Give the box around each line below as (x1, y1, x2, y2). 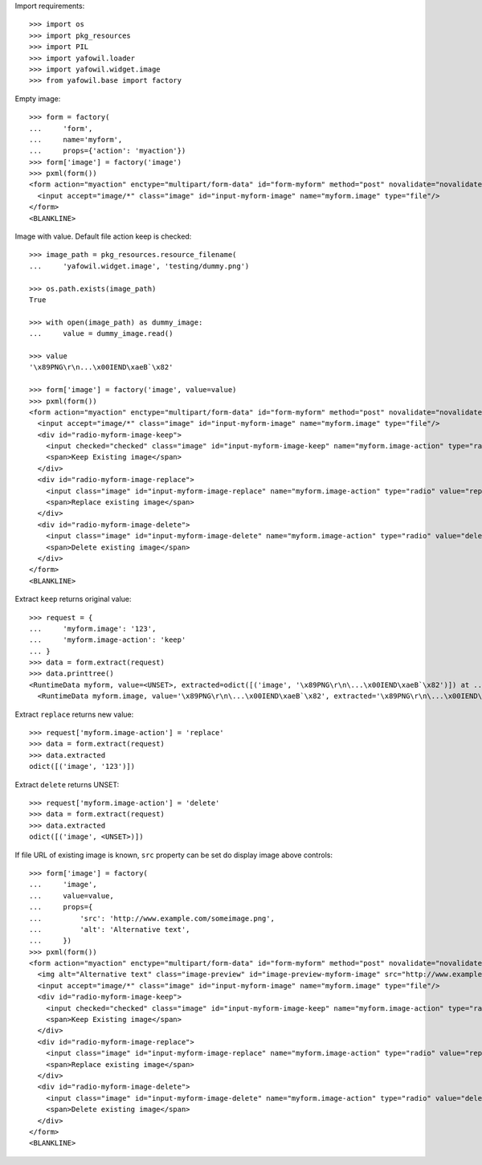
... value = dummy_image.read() (29, 329, 174, 338)
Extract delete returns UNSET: (14, 779, 120, 789)
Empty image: (14, 93, 61, 104)
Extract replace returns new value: (14, 709, 134, 719)
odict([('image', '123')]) (29, 762, 136, 771)
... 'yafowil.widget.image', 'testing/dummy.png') (29, 261, 250, 271)
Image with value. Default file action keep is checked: (14, 231, 192, 241)
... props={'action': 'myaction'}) (29, 146, 186, 156)
